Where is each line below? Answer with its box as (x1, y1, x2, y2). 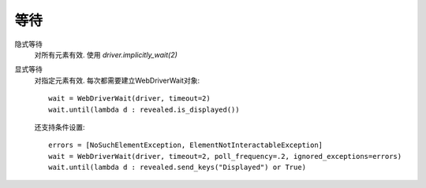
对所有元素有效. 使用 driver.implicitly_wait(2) (34, 50, 177, 59)
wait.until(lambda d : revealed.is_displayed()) (48, 105, 240, 114)
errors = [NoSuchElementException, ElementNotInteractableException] (48, 141, 323, 149)
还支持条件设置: (34, 122, 86, 131)
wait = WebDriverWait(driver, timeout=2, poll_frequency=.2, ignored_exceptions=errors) (48, 152, 402, 160)
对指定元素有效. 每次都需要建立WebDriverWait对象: (34, 76, 200, 85)
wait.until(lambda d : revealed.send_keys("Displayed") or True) (48, 163, 307, 172)
